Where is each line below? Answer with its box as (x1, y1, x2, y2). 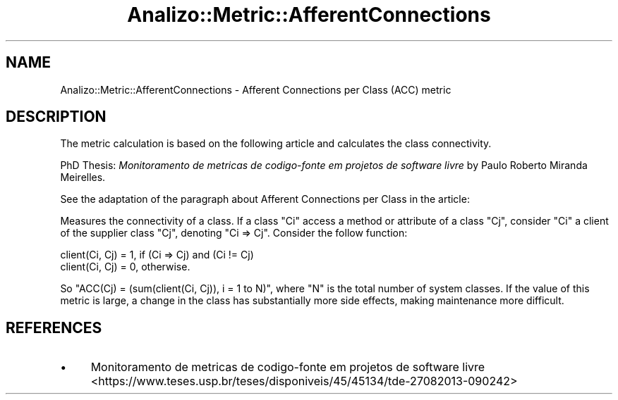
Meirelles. (60, 171, 106, 184)
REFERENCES (6, 318, 102, 337)
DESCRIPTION (6, 108, 107, 126)
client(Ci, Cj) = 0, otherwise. (60, 261, 190, 273)
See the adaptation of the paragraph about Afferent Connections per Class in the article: (60, 193, 470, 206)
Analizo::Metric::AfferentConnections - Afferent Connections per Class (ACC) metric (60, 83, 452, 96)
